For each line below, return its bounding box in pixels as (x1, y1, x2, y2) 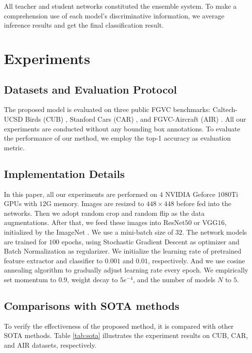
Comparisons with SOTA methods (4, 298, 180, 313)
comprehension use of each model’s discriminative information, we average (4, 10, 224, 20)
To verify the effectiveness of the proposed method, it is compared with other (4, 321, 234, 331)
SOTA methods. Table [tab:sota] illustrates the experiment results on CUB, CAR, (4, 330, 248, 340)
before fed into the (176, 198, 232, 209)
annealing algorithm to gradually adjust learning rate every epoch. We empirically (4, 265, 249, 275)
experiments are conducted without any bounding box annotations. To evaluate (4, 123, 240, 133)
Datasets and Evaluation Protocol (4, 81, 177, 96)
